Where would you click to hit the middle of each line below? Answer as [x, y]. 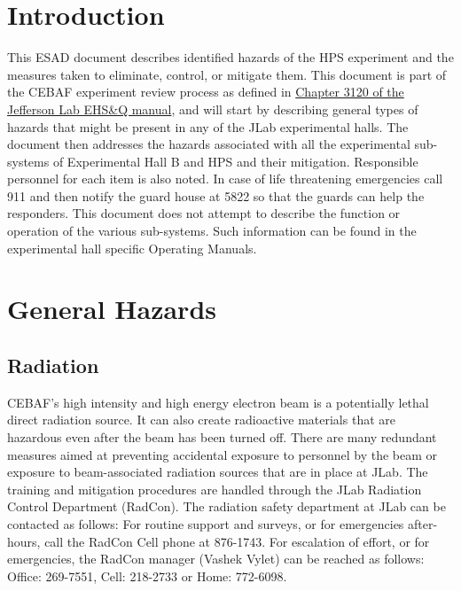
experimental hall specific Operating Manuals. [132, 248]
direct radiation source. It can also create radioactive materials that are [201, 420]
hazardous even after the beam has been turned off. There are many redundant [222, 437]
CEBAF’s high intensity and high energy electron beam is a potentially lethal [218, 402]
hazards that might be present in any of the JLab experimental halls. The [208, 126]
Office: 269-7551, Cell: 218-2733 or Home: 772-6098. [147, 575]
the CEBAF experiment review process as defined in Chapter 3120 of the [206, 92]
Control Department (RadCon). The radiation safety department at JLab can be [227, 506]
